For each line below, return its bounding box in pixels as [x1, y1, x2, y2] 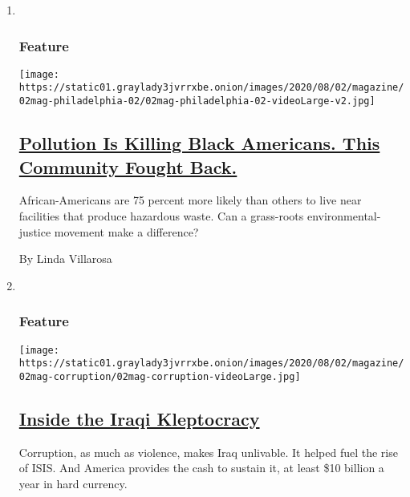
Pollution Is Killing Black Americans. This [18, 131, 380, 156]
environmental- [306, 207, 381, 224]
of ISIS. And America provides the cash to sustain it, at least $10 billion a [18, 459, 384, 476]
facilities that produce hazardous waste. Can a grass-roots [18, 207, 304, 224]
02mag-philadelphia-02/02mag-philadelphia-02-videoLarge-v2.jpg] [18, 95, 375, 107]
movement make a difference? [54, 223, 199, 240]
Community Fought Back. [18, 154, 237, 179]
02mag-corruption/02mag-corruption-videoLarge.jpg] [18, 370, 301, 382]
